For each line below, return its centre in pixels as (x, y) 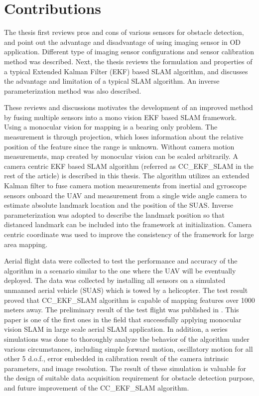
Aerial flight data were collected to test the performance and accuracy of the (121, 261)
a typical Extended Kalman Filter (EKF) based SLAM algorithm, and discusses (126, 71)
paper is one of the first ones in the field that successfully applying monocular (123, 319)
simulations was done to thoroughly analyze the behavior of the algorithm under (127, 338)
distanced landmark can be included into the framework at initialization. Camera (128, 224)
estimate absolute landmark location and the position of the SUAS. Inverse (119, 205)
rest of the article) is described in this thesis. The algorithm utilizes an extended (127, 176)
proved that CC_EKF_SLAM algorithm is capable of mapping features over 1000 (129, 300)
